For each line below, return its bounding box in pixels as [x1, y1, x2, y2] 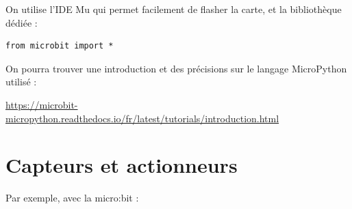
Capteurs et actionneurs [5, 151, 238, 179]
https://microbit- [5, 97, 78, 111]
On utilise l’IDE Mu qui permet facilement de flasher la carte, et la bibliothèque [5, 2, 342, 16]
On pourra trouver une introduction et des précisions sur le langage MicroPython [5, 61, 347, 75]
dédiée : [5, 15, 38, 29]
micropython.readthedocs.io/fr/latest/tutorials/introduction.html [5, 111, 279, 125]
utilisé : [5, 74, 37, 89]
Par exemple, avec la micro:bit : [5, 191, 139, 205]
